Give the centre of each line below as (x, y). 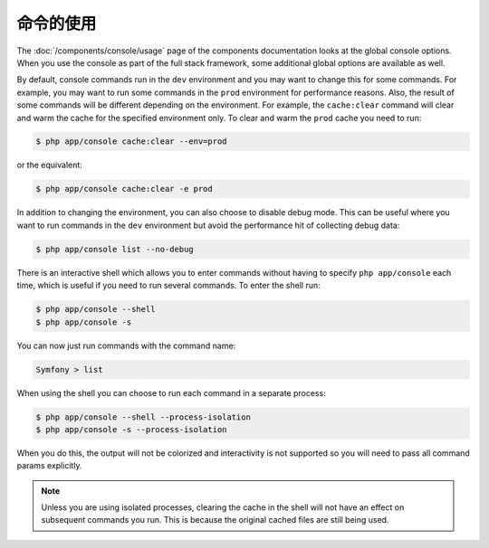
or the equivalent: (50, 165)
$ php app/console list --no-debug (115, 249)
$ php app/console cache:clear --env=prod (131, 142)
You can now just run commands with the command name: (126, 345)
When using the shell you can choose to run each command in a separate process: (171, 392)
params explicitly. (49, 466)
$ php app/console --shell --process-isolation (143, 417)
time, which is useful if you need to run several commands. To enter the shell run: (168, 286)
